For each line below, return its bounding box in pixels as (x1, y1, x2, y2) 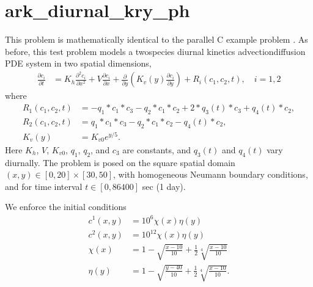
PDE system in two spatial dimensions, (5, 57, 152, 70)
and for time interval (5, 180, 83, 192)
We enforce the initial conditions (5, 200, 127, 213)
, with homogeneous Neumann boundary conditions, (113, 168, 308, 181)
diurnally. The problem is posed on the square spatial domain (5, 156, 235, 169)
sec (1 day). (142, 180, 186, 192)
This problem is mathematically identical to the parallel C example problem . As (5, 33, 308, 46)
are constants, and (122, 143, 191, 156)
